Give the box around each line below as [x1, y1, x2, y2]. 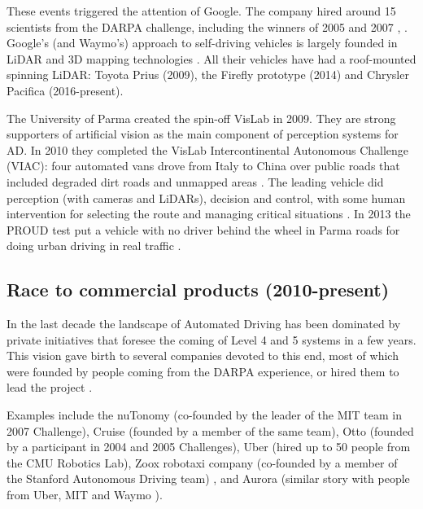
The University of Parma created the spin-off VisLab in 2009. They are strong [7, 109, 396, 126]
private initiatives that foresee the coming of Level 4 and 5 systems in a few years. [7, 331, 416, 348]
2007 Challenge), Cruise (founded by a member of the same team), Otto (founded [7, 422, 414, 439]
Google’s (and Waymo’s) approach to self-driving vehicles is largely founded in [7, 34, 398, 51]
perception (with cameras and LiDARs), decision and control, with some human [7, 189, 406, 206]
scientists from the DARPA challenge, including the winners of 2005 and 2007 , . [7, 18, 408, 35]
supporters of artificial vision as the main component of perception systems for [7, 125, 399, 143]
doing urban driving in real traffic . [7, 237, 181, 254]
